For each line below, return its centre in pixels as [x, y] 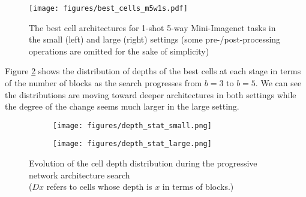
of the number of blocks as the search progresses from [103, 83]
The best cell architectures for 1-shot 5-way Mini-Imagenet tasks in [152, 27]
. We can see [278, 83]
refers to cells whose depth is [99, 187]
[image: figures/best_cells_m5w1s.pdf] [108, 8]
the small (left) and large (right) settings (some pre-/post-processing [155, 39]
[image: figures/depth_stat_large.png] [132, 144]
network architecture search [79, 175]
